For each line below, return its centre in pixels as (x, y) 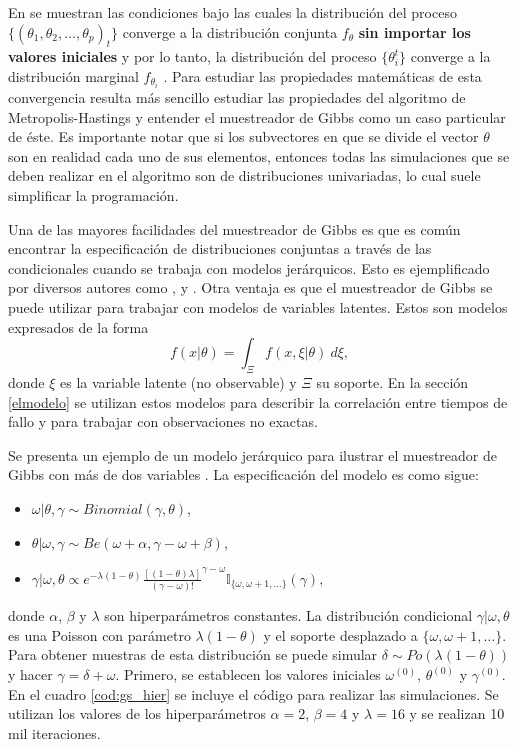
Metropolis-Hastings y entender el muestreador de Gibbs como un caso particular (257, 116)
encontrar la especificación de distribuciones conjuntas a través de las (220, 248)
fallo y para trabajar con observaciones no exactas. (163, 421)
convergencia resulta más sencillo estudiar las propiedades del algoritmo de (237, 97)
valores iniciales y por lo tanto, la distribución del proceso (192, 56)
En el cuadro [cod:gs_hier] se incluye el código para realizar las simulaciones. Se (253, 693)
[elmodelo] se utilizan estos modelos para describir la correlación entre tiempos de (258, 401)
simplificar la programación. (93, 195)
